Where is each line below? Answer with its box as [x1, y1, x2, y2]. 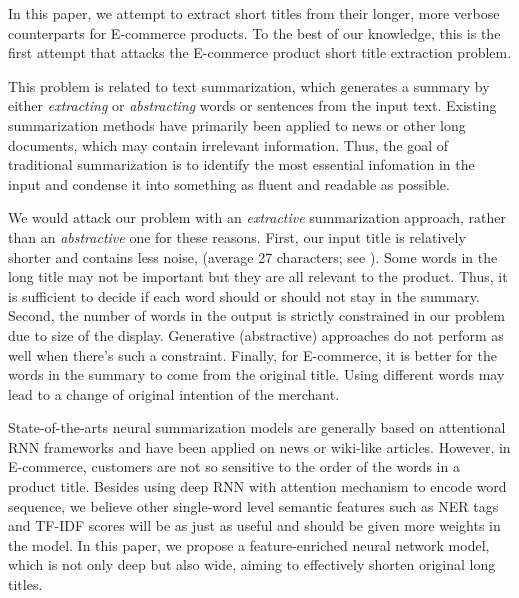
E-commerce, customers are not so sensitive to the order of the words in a [8, 456, 460, 477]
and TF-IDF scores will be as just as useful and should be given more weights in [8, 515, 501, 536]
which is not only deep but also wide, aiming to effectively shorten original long [8, 554, 496, 575]
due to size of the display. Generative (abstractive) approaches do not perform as [8, 324, 504, 345]
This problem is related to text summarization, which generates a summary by [8, 75, 490, 96]
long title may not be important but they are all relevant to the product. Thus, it [8, 266, 508, 287]
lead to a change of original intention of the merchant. [8, 383, 340, 404]
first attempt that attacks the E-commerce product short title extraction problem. [8, 42, 512, 63]
